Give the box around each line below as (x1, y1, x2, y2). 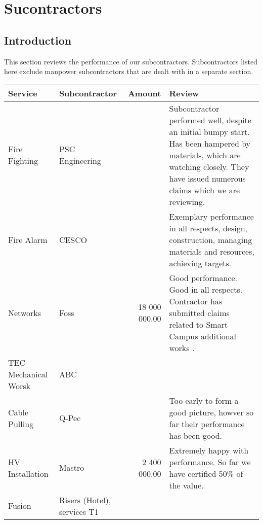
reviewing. (169, 195, 205, 207)
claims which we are (169, 184, 240, 196)
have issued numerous (169, 172, 246, 184)
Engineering (59, 155, 101, 167)
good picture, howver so (169, 406, 254, 418)
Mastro (59, 462, 84, 474)
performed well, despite (169, 114, 251, 126)
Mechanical (8, 368, 48, 380)
